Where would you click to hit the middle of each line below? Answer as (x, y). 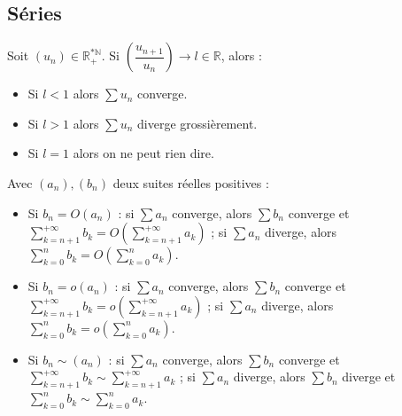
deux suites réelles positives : (191, 182)
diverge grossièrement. (197, 123)
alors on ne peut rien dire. (143, 153)
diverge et (369, 377)
